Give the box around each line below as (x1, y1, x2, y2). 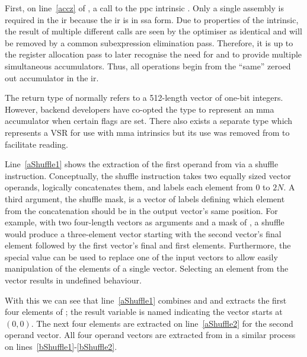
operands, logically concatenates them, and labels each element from (5, 181, 253, 193)
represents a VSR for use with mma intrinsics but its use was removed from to (5, 126, 290, 138)
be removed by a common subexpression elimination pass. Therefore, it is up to (5, 36, 293, 49)
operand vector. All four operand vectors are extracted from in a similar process (5, 329, 296, 341)
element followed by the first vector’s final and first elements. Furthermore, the (5, 239, 291, 251)
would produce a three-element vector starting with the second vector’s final (5, 227, 282, 240)
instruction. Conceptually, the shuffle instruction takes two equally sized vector (5, 169, 292, 181)
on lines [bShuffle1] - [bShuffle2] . (5, 340, 117, 353)
